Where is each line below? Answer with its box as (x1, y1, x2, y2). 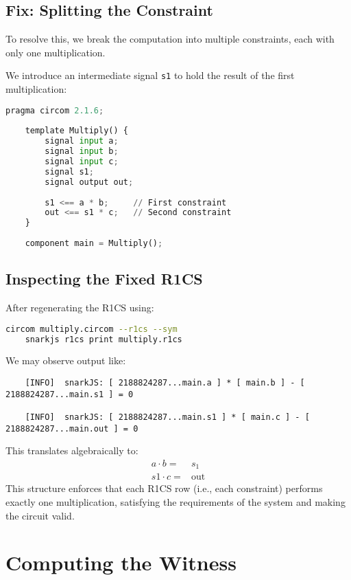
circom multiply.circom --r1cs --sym (5, 324, 178, 334)
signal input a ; (45, 136, 119, 146)
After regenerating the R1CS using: (5, 300, 154, 315)
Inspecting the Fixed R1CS (5, 268, 203, 289)
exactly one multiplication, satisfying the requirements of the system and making (5, 495, 346, 509)
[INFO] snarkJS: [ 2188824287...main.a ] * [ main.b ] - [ (25, 378, 305, 388)
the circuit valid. (5, 508, 75, 522)
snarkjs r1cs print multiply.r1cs (25, 334, 182, 344)
